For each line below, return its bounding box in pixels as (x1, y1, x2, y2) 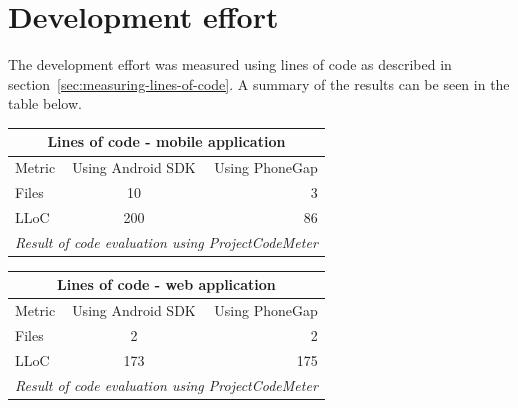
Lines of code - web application (56, 274, 276, 295)
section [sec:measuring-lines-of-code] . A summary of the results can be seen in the (8, 73, 510, 94)
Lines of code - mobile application (47, 131, 286, 152)
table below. (8, 93, 82, 114)
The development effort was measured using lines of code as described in (8, 54, 452, 75)
